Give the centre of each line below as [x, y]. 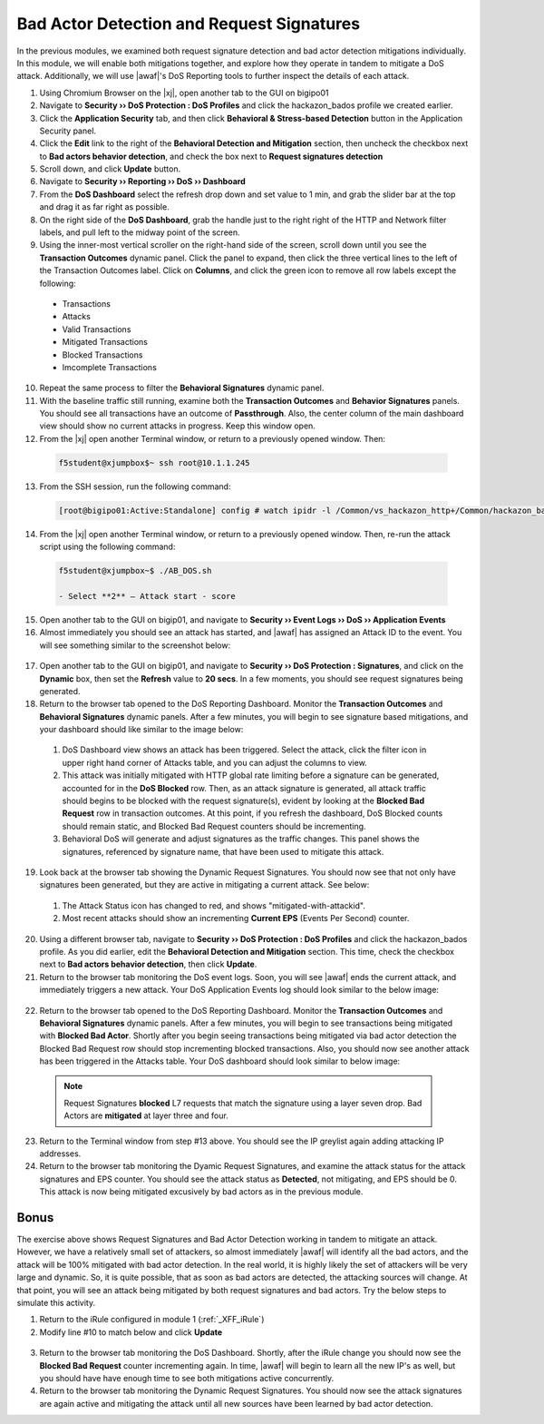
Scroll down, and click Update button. [110, 169]
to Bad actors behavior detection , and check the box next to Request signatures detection [211, 156]
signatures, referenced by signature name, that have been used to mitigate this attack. [223, 851]
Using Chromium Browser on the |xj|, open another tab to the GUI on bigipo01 [184, 93]
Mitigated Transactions [105, 342]
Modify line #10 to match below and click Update [131, 1332]
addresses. [60, 1154]
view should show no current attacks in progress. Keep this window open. [178, 426]
